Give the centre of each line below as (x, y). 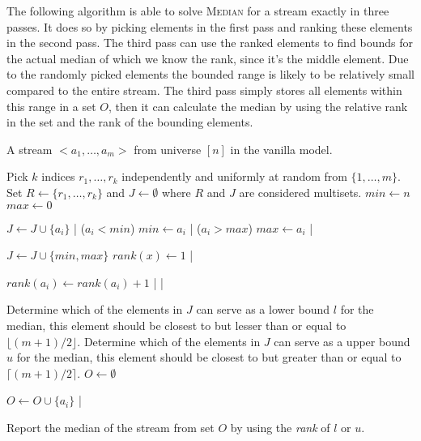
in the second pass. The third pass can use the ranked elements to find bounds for (210, 43)
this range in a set (51, 106)
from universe (168, 149)
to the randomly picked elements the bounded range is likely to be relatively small (210, 74)
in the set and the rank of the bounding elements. (130, 122)
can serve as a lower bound (263, 309)
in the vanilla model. (281, 149)
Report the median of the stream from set (111, 427)
